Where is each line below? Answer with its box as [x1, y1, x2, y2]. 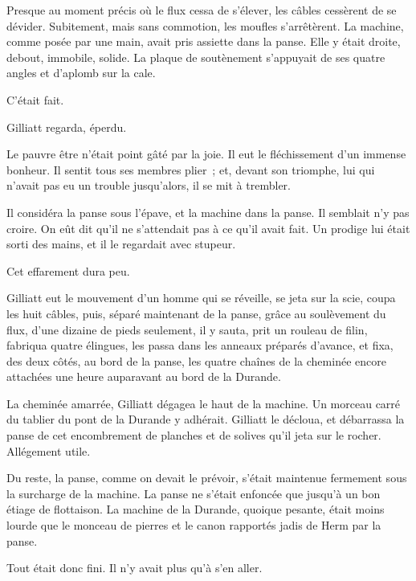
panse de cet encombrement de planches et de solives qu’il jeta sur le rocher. [6, 427, 381, 444]
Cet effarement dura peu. [6, 262, 130, 279]
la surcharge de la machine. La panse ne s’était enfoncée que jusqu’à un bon [6, 485, 381, 501]
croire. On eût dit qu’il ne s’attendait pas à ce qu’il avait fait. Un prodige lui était [6, 219, 410, 236]
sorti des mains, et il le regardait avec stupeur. [6, 235, 236, 252]
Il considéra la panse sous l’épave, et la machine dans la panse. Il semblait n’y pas [6, 203, 410, 220]
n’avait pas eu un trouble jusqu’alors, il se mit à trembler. [6, 177, 291, 194]
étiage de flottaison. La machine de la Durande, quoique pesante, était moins [6, 501, 385, 518]
